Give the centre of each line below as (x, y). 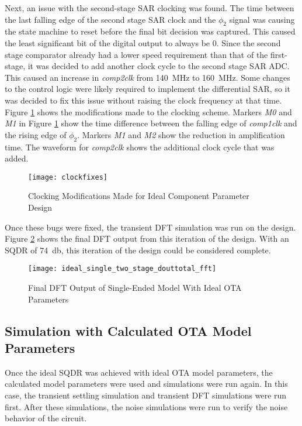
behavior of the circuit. (46, 418)
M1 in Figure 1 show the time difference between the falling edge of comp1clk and (151, 123)
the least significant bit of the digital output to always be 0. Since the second (143, 42)
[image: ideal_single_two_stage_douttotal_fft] (122, 269)
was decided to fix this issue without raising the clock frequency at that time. (143, 100)
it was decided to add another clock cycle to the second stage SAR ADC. (159, 66)
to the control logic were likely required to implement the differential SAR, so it (147, 89)
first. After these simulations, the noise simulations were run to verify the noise (146, 406)
